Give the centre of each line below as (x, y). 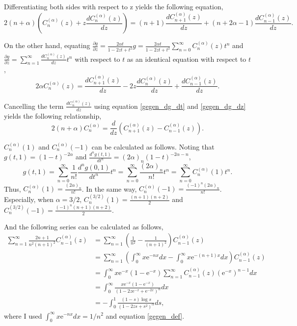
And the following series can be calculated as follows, (84, 226)
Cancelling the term (34, 106)
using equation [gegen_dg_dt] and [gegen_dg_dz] (170, 106)
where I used (23, 315)
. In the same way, (109, 188)
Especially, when (29, 199)
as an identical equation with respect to (187, 59)
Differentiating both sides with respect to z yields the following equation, (114, 6)
